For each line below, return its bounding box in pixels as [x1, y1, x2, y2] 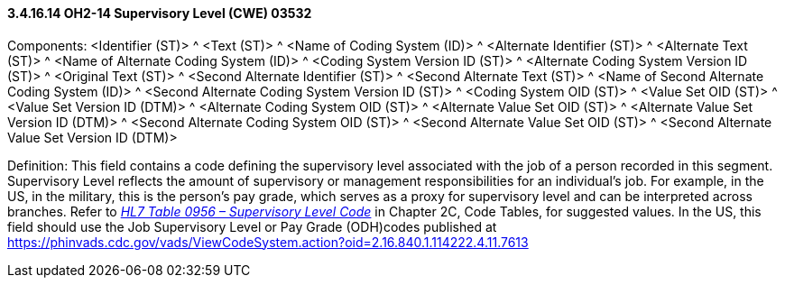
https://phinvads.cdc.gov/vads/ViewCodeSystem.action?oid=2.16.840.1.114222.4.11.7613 [7, 234, 529, 250]
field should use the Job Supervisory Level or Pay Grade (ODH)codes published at [7, 218, 497, 234]
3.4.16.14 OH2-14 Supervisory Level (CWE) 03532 [7, 5, 312, 21]
